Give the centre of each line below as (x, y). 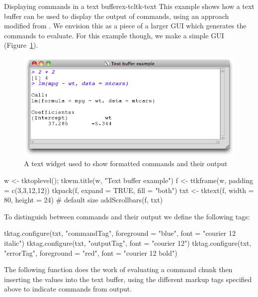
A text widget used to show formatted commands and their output (126, 163)
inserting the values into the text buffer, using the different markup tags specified (128, 279)
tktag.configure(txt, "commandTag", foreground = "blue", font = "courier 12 (120, 233)
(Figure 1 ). (21, 45)
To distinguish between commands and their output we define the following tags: (127, 216)
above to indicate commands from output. (68, 289)
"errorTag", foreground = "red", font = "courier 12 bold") (91, 252)
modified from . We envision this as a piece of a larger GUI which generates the (125, 26)
